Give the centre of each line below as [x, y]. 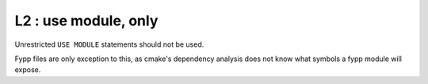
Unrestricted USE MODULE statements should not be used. [109, 44]
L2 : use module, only [86, 21]
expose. [28, 70]
